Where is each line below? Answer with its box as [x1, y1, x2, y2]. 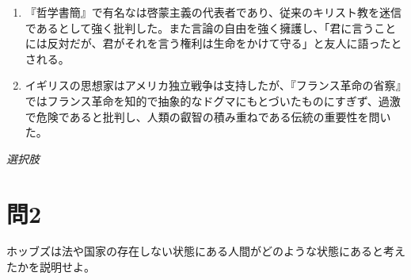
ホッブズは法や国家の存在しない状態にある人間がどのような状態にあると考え [6, 243, 405, 259]
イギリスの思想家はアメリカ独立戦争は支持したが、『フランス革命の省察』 [25, 77, 401, 94]
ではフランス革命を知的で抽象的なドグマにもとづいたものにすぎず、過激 [25, 92, 401, 109]
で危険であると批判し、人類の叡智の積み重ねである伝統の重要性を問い [25, 108, 391, 125]
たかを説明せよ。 [6, 259, 95, 275]
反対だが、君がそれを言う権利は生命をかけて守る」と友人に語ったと [47, 35, 402, 52]
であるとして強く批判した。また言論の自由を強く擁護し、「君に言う [25, 19, 375, 36]
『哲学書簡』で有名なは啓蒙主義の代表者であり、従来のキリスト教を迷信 [25, 4, 402, 20]
